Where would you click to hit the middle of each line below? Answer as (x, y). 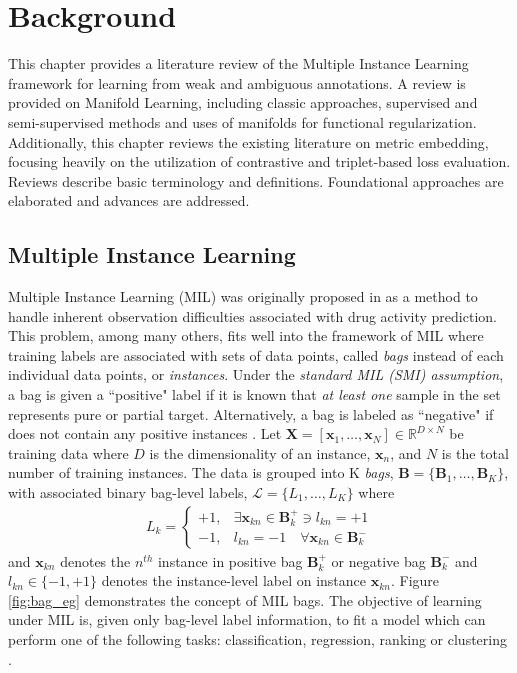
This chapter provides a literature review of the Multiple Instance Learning (238, 63)
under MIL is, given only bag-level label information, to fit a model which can (247, 619)
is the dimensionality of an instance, (260, 452)
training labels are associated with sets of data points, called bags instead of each (256, 354)
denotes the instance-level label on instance (234, 580)
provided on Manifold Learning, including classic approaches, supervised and (243, 102)
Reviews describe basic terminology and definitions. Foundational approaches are (256, 180)
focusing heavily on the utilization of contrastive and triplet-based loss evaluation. (259, 161)
